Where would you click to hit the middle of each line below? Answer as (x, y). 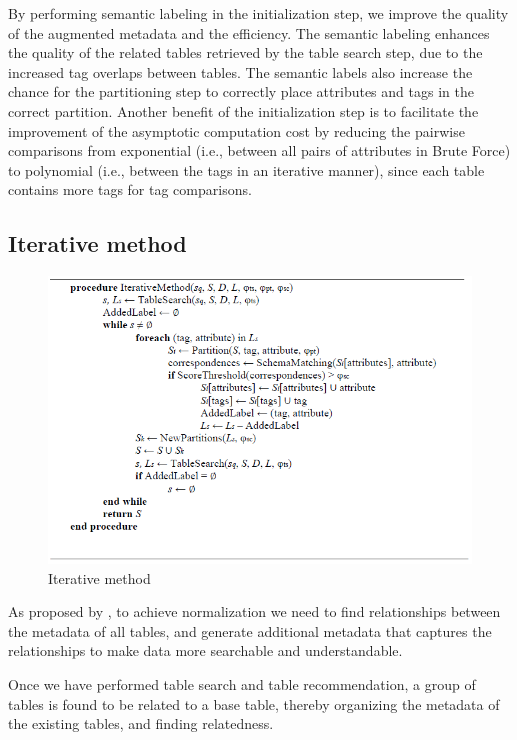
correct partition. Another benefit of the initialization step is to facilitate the (243, 110)
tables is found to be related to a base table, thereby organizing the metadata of (254, 703)
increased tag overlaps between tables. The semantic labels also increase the (240, 71)
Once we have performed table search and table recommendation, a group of (242, 683)
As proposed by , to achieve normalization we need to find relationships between (254, 611)
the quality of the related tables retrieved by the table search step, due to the (245, 52)
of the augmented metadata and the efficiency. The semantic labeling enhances (249, 32)
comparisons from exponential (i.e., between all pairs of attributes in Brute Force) (259, 150)
